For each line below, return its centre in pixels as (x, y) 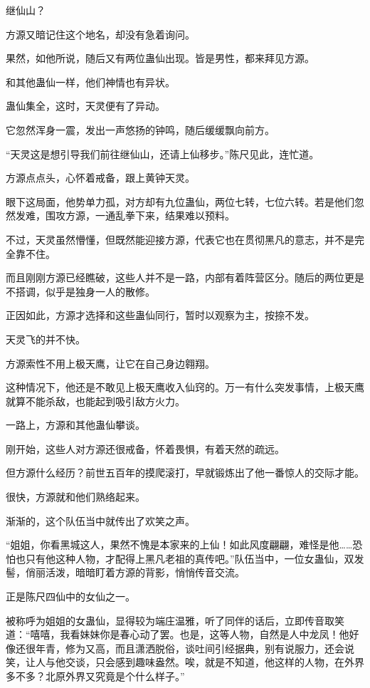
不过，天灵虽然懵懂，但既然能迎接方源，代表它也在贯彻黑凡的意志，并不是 (180, 239)
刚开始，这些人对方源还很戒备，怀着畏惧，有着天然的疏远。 (145, 448)
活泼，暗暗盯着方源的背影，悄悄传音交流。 (145, 572)
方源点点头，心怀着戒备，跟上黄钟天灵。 (100, 178)
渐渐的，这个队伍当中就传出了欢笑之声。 (100, 520)
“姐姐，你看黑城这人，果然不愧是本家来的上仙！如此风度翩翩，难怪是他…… (179, 544)
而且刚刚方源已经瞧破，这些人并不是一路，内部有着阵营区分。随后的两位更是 (185, 277)
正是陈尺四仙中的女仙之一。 (70, 596)
